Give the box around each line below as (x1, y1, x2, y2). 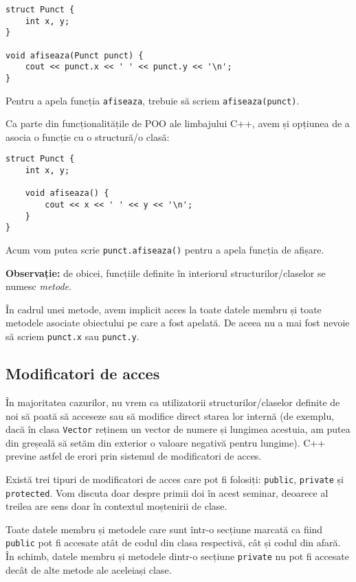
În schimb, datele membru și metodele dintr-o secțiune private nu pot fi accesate (5, 549, 350, 563)
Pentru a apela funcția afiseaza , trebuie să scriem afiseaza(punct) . (5, 93, 300, 107)
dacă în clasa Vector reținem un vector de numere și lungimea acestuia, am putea (5, 422, 351, 436)
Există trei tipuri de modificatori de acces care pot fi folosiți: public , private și (5, 471, 344, 486)
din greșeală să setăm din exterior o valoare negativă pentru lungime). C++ (5, 435, 326, 449)
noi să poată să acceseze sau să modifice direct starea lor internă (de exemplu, (5, 408, 335, 423)
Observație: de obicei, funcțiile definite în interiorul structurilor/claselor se (5, 265, 326, 280)
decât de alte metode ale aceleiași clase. (5, 562, 172, 577)
